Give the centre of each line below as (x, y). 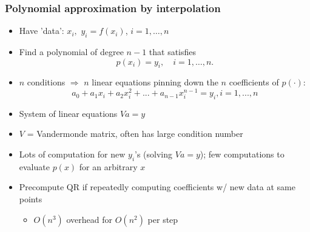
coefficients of (254, 82)
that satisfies (173, 52)
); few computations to (242, 154)
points (31, 199)
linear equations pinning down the (155, 82)
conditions (46, 82)
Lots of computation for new (72, 154)
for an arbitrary (108, 166)
